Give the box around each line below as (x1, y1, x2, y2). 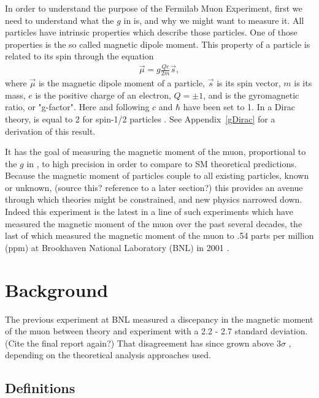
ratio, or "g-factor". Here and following (5, 100, 150, 113)
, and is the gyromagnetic (203, 88, 299, 101)
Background (5, 277, 109, 302)
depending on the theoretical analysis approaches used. (5, 348, 212, 361)
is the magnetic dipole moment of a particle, (38, 77, 206, 89)
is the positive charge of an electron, (35, 88, 171, 101)
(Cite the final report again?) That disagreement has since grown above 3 (5, 336, 281, 349)
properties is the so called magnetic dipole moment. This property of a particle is (5, 37, 310, 50)
